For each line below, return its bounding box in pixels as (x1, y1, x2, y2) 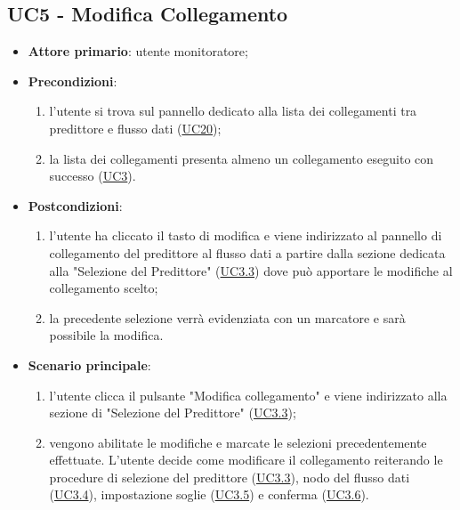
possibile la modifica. (49, 326, 164, 344)
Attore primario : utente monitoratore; (28, 42, 248, 61)
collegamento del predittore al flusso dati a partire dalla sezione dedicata (49, 243, 446, 262)
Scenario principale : (28, 355, 151, 374)
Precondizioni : (28, 71, 117, 90)
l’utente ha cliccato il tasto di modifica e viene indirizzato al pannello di (49, 226, 442, 245)
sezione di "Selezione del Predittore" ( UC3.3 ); (49, 403, 296, 422)
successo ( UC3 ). (49, 166, 136, 185)
